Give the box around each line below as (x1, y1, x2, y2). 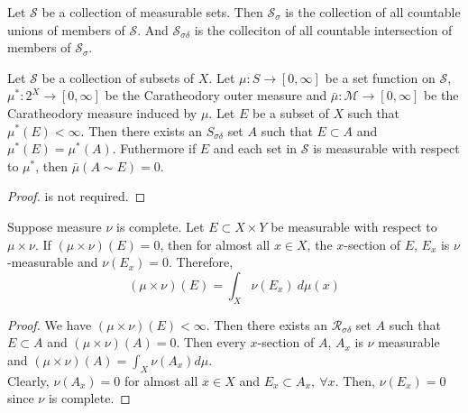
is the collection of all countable (285, 3, 461, 21)
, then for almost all (160, 234, 271, 253)
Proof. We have (7, 315, 92, 334)
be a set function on (325, 68, 436, 87)
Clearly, (7, 371, 50, 390)
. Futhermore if (112, 139, 197, 158)
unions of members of (7, 20, 125, 39)
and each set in (213, 139, 298, 158)
